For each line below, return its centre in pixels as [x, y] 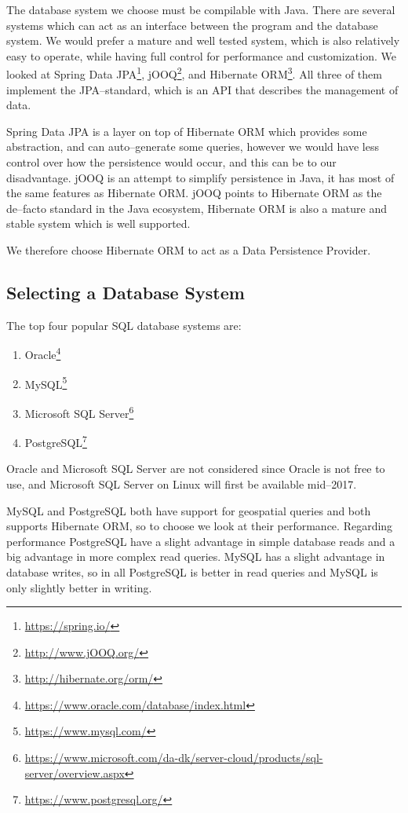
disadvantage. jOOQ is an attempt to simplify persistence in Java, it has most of [200, 177]
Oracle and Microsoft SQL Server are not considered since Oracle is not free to [196, 469]
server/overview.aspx [75, 773]
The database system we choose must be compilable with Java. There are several [201, 9]
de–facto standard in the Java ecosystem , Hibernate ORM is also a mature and [197, 208]
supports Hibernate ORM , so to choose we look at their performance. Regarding [200, 526]
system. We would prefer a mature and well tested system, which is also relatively [203, 40]
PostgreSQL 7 [56, 441]
